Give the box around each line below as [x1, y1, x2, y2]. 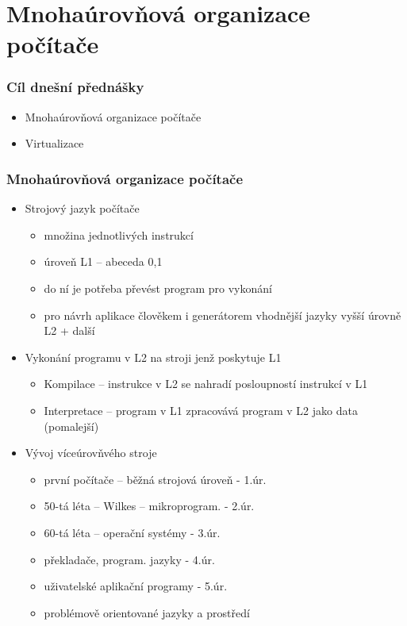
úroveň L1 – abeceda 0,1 [44, 253, 163, 270]
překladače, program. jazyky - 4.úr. [44, 551, 215, 567]
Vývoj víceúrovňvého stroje [25, 444, 157, 461]
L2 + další [44, 322, 95, 339]
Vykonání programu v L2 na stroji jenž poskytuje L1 [25, 348, 282, 365]
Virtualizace [25, 135, 84, 152]
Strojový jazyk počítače [25, 200, 140, 217]
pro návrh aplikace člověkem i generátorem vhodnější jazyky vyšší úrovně [44, 306, 401, 323]
